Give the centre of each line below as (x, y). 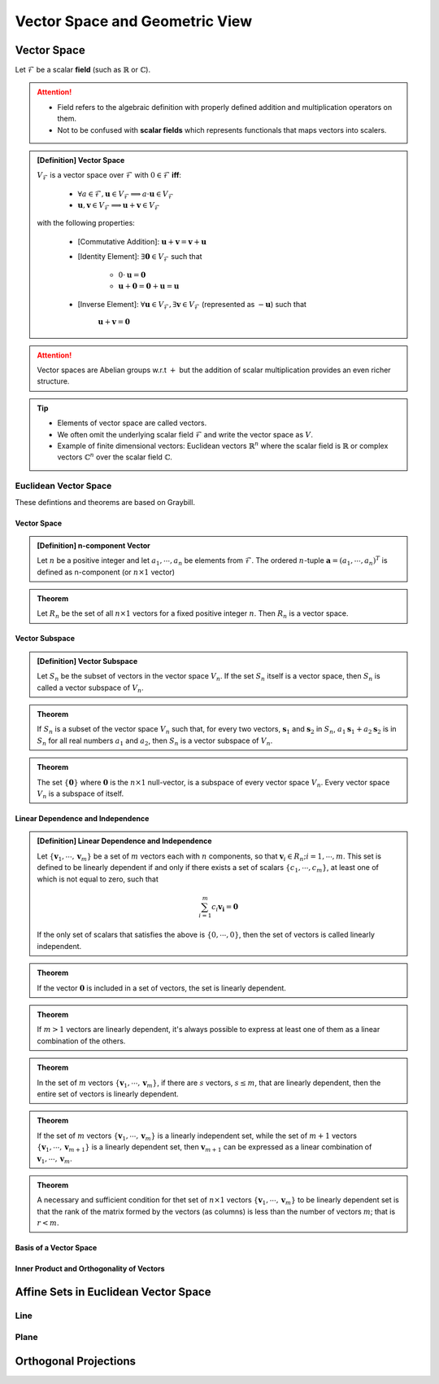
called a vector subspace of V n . (90, 688)
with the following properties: (86, 223)
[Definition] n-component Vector (93, 545)
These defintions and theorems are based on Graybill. (105, 502)
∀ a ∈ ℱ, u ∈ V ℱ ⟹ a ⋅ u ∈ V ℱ (126, 195)
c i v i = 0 (225, 907)
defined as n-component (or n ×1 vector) (106, 572)
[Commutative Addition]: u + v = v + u (142, 241)
